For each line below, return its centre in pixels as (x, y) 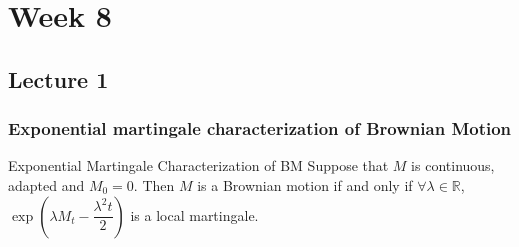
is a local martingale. (194, 214)
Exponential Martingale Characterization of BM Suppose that (198, 165)
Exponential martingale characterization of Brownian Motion (260, 128)
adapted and (46, 184)
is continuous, (453, 165)
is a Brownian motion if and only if (305, 184)
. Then (154, 184)
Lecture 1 (58, 78)
